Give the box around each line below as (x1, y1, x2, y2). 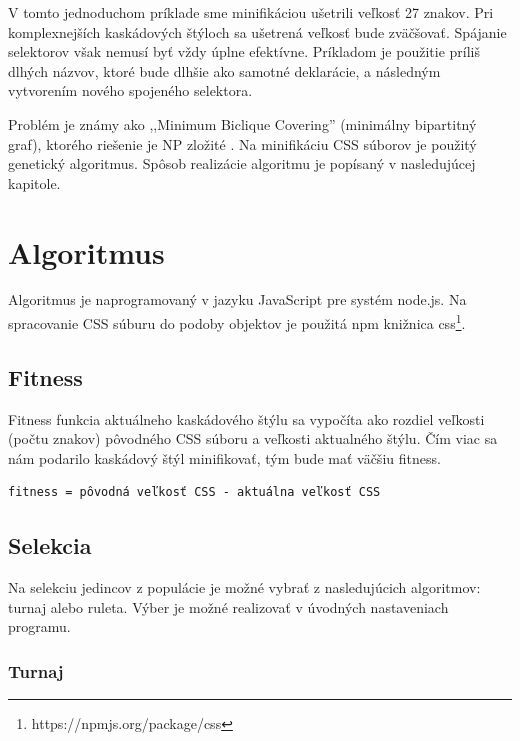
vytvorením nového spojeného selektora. (8, 80, 253, 101)
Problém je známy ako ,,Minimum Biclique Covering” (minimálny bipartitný (8, 113, 477, 134)
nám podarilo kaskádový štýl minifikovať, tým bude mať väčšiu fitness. (8, 447, 441, 468)
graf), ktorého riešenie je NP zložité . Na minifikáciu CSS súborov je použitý (8, 133, 477, 154)
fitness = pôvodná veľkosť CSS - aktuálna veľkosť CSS (8, 485, 381, 500)
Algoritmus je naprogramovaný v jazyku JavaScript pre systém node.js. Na (8, 289, 467, 310)
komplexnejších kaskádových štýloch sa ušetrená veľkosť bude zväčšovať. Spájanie (8, 21, 507, 42)
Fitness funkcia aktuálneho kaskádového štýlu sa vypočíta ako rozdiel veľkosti (8, 408, 485, 429)
